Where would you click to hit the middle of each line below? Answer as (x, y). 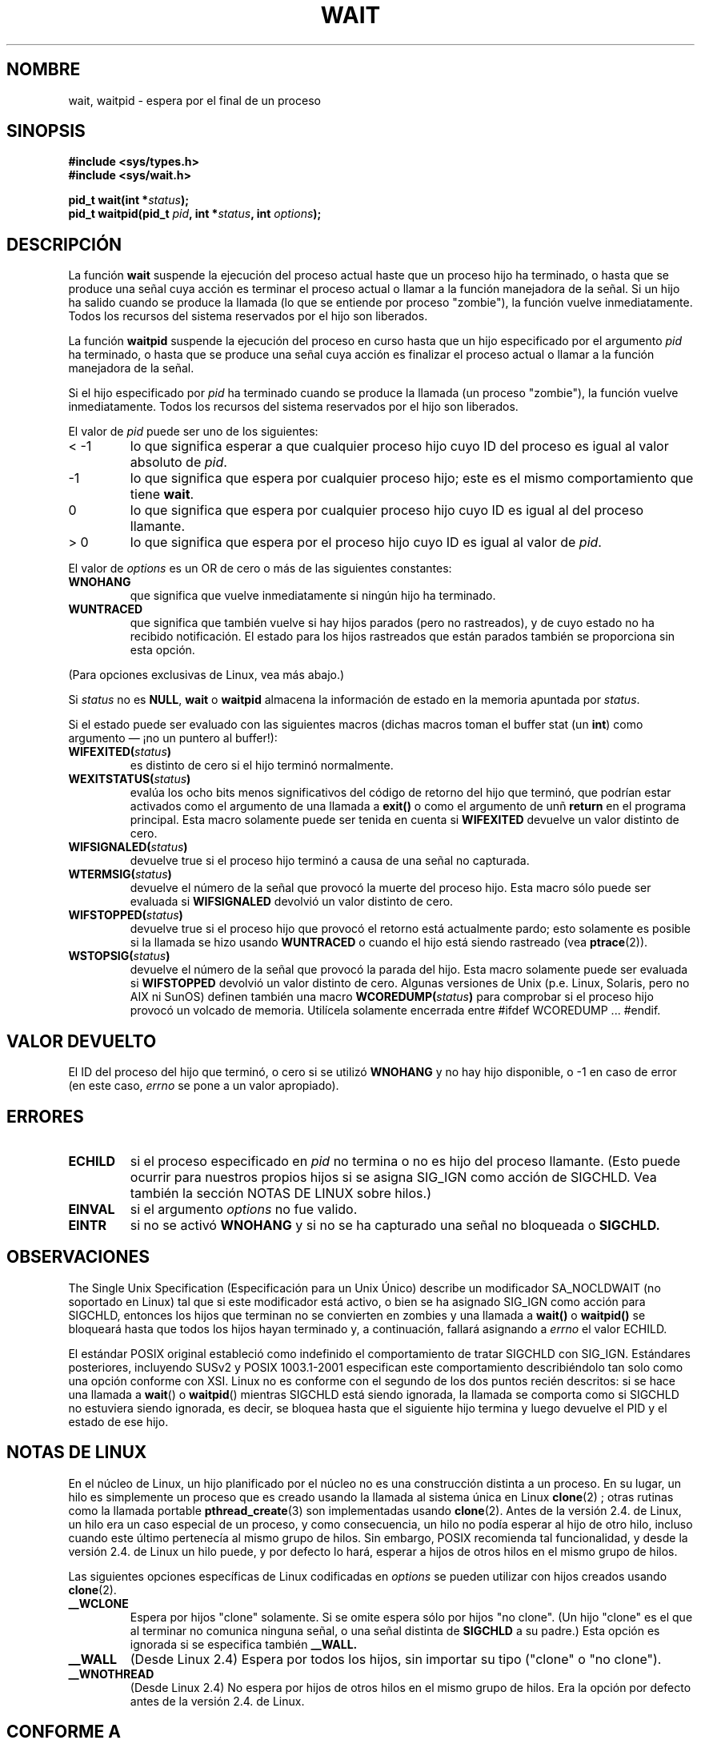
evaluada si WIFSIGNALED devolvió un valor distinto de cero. (292, 902)
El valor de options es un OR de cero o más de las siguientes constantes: (260, 569)
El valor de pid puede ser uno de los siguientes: (193, 432)
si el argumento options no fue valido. (244, 1209)
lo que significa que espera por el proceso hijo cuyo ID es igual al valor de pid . (366, 542)
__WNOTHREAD (111, 1674)
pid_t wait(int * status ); (128, 200)
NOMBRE (44, 70)
